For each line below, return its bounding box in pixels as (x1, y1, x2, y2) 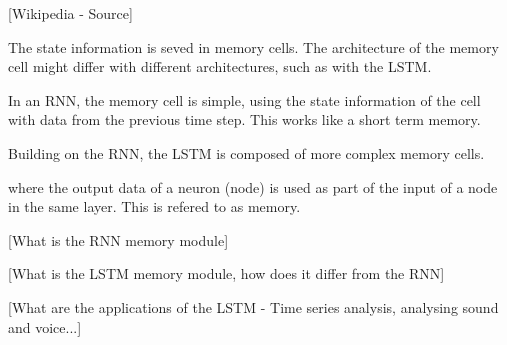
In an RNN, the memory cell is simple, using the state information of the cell (8, 89, 481, 110)
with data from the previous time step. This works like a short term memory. (8, 109, 481, 130)
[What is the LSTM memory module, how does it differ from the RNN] (8, 263, 445, 284)
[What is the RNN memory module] (8, 229, 229, 250)
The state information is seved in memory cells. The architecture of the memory (8, 36, 499, 57)
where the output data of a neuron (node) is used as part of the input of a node (8, 176, 498, 197)
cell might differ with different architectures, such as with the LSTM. (8, 56, 432, 77)
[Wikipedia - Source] (8, 3, 133, 23)
